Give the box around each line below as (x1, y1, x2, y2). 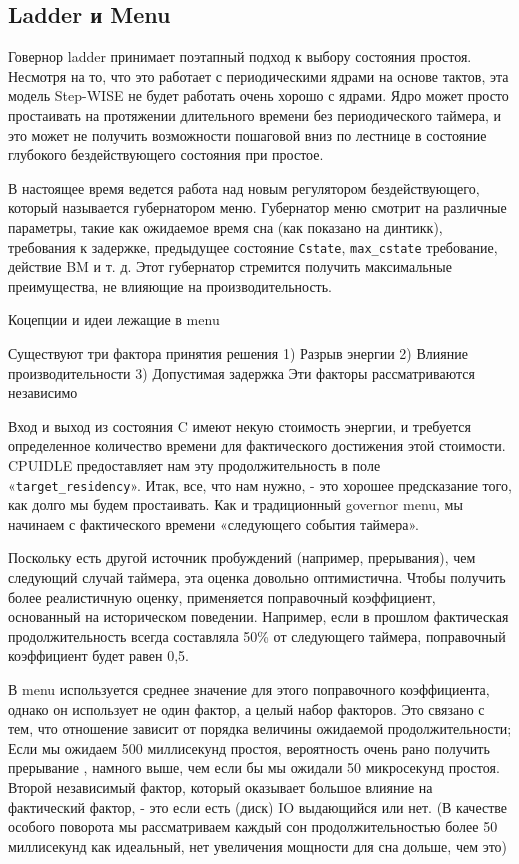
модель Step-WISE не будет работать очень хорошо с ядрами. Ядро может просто (8, 85, 509, 106)
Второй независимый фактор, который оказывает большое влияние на (8, 776, 433, 797)
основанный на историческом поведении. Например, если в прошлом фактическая (8, 606, 509, 627)
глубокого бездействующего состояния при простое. (8, 144, 324, 165)
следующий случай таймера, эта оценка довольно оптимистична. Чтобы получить (8, 566, 506, 587)
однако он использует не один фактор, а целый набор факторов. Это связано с (8, 698, 485, 719)
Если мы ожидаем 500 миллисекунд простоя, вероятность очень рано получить (8, 737, 490, 758)
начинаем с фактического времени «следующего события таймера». (8, 513, 419, 534)
